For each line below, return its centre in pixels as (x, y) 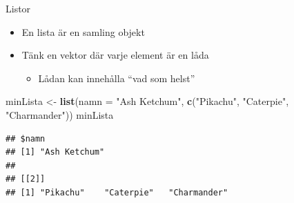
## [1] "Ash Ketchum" (55, 152)
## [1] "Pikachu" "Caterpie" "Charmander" (117, 192)
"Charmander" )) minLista (60, 114)
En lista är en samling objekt (83, 31)
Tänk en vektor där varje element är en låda (115, 55)
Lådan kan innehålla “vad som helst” (117, 78)
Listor (18, 8)
